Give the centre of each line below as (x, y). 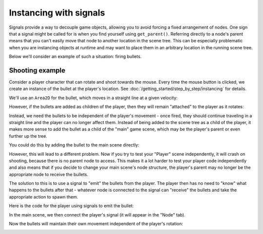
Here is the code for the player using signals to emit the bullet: (71, 206)
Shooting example (37, 70)
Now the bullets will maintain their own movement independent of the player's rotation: (96, 224)
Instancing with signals (57, 13)
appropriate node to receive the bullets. (49, 174)
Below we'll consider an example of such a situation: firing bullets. (75, 56)
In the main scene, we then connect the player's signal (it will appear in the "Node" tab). (97, 215)
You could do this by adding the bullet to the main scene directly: (74, 145)
